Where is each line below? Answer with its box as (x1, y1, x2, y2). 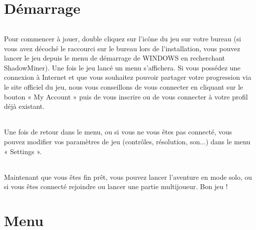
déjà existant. (4, 101, 45, 111)
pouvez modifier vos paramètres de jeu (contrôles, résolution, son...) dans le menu (4, 136, 251, 146)
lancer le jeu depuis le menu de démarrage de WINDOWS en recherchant (4, 53, 225, 63)
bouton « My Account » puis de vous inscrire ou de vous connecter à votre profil (4, 91, 248, 101)
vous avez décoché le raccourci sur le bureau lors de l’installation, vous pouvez (4, 43, 240, 53)
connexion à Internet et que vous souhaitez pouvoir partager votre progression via (4, 72, 252, 82)
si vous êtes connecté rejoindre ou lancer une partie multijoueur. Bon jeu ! (4, 181, 228, 192)
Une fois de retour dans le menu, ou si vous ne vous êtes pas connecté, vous (4, 127, 232, 137)
